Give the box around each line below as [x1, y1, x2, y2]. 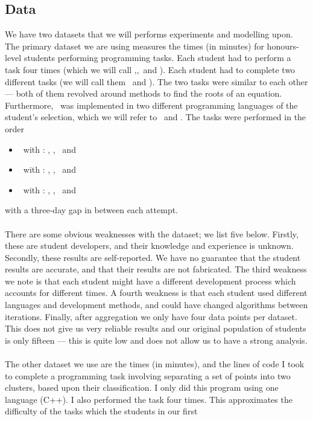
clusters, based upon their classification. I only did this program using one [5, 381, 279, 394]
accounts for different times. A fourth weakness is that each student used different [5, 286, 308, 299]
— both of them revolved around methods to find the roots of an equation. [5, 87, 282, 100]
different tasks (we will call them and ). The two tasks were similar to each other [5, 75, 308, 88]
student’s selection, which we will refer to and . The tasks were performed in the [5, 111, 306, 123]
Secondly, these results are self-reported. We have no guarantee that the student [5, 251, 301, 263]
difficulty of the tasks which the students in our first [5, 405, 198, 417]
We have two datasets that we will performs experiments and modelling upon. [5, 28, 293, 40]
